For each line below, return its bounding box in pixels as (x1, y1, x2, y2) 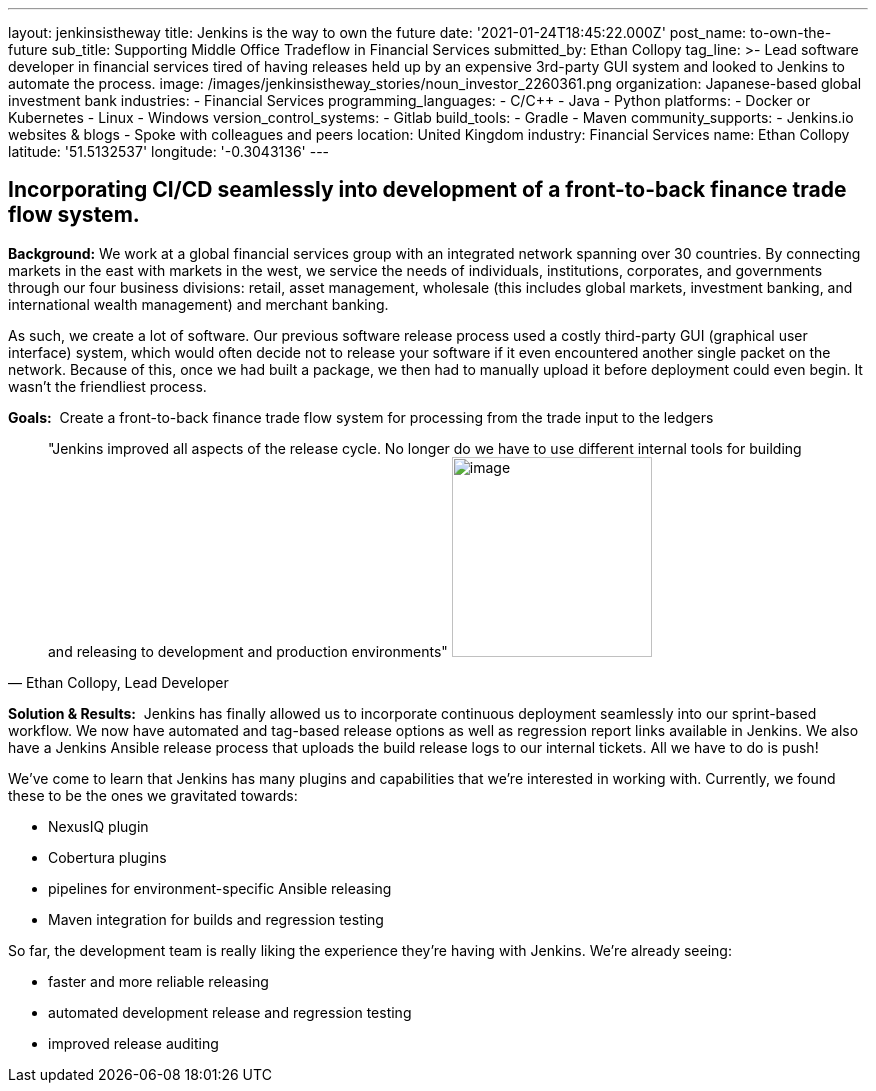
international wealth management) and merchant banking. (8, 295, 389, 313)
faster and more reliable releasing (48, 972, 269, 990)
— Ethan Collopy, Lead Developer (8, 673, 229, 691)
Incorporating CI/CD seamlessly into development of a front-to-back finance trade (8, 177, 847, 203)
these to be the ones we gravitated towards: (8, 786, 298, 804)
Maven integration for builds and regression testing (48, 910, 384, 928)
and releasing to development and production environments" (48, 642, 448, 660)
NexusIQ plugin (48, 817, 149, 835)
